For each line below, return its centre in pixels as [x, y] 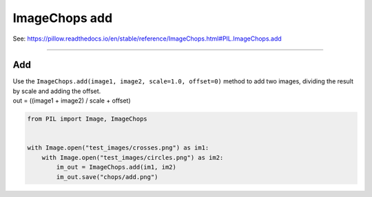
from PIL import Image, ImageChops [87, 119]
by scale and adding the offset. [57, 91]
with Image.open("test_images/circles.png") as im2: [133, 157]
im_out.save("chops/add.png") [107, 177]
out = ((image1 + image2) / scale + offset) [72, 101]
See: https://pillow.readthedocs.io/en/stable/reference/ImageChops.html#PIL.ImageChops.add [147, 39]
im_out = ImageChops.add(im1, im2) [116, 167]
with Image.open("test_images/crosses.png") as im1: [118, 148]
